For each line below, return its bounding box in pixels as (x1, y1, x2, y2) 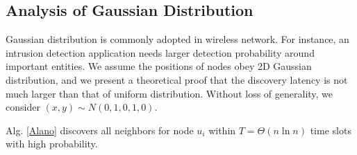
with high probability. (6, 136, 98, 151)
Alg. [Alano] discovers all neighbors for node (6, 122, 194, 137)
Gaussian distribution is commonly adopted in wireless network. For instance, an (6, 32, 349, 46)
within (208, 122, 236, 137)
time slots (310, 122, 351, 137)
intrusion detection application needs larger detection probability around (6, 45, 315, 60)
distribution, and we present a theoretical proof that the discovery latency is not (6, 72, 348, 86)
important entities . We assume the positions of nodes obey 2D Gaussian (6, 59, 312, 73)
